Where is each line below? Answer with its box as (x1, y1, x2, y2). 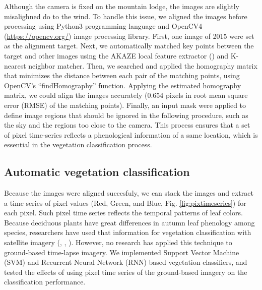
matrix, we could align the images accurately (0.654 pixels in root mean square (4, 90, 248, 100)
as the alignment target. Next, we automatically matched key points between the (4, 40, 254, 51)
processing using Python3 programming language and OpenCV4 (4, 21, 203, 31)
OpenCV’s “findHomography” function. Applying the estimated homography (4, 80, 241, 90)
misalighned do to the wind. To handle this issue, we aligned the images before (4, 11, 247, 21)
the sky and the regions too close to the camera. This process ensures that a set (4, 120, 250, 130)
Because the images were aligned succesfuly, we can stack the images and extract (4, 188, 253, 198)
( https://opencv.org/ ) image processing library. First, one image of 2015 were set (4, 30, 254, 41)
